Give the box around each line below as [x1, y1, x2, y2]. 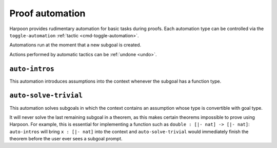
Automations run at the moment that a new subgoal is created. [9, 42, 142, 48]
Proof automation [9, 8, 86, 19]
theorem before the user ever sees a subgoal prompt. [9, 136, 123, 142]
